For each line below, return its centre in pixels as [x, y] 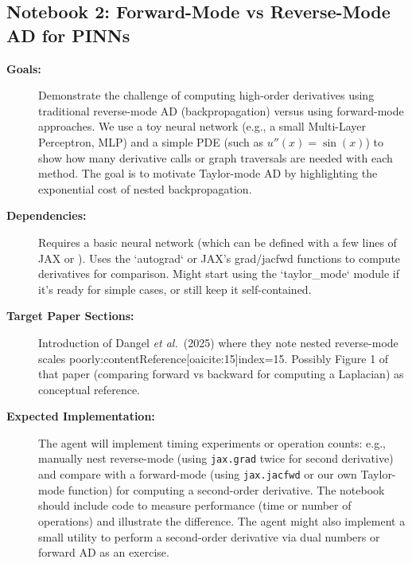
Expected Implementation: [81, 416]
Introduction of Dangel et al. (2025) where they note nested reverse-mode [218, 342]
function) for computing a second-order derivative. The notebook [226, 489]
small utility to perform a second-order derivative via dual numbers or [209, 536]
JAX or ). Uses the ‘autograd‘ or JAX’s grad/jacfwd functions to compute [220, 258]
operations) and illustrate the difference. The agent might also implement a [222, 520]
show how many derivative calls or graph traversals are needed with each [216, 157]
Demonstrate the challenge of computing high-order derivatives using [206, 95]
